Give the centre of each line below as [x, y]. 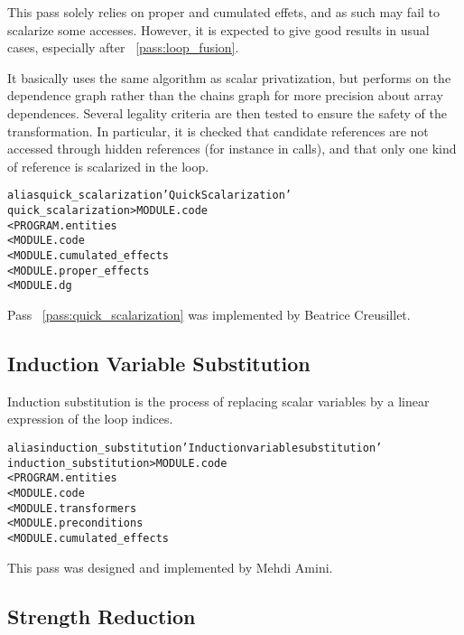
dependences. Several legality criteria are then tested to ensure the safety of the [227, 112]
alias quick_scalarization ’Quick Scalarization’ [150, 196]
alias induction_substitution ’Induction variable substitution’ [195, 448]
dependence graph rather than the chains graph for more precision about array [225, 95]
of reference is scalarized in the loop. [108, 166]
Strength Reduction [102, 616]
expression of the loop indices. [90, 419]
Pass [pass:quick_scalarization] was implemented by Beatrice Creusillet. [209, 314]
